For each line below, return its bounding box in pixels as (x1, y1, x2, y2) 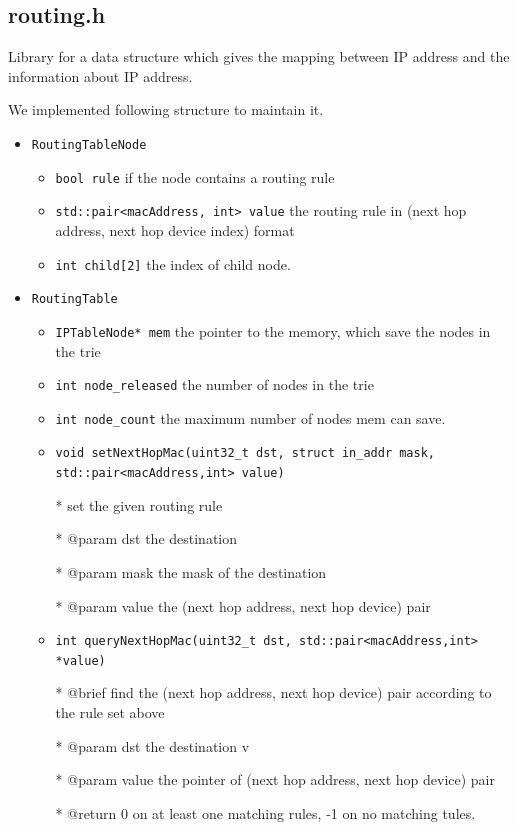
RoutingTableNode (31, 137, 147, 152)
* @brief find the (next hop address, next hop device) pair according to (55, 682, 492, 703)
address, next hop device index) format (55, 219, 295, 240)
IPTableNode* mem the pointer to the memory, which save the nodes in (55, 320, 491, 341)
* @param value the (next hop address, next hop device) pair (55, 595, 431, 616)
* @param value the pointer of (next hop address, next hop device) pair (55, 769, 495, 790)
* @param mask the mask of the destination (55, 561, 327, 582)
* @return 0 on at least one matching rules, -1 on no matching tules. (55, 802, 476, 823)
